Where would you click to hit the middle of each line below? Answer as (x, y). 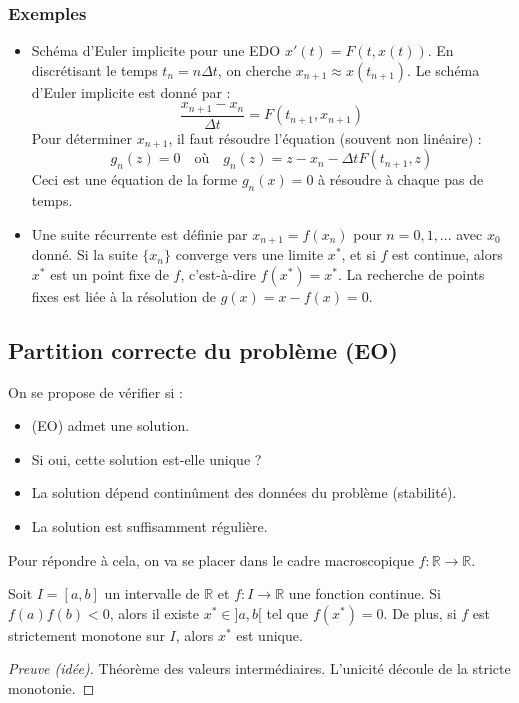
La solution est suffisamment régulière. (149, 525)
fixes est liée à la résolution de (123, 295)
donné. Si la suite (84, 254)
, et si (358, 254)
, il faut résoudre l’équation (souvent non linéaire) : (325, 137)
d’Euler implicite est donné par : (131, 91)
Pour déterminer (82, 137)
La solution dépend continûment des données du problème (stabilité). (244, 492)
